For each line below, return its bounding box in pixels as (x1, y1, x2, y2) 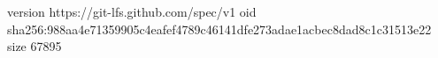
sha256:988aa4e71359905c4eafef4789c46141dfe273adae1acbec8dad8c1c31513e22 (7, 19, 432, 38)
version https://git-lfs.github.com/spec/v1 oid (7, 3, 257, 20)
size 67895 (7, 37, 62, 55)
